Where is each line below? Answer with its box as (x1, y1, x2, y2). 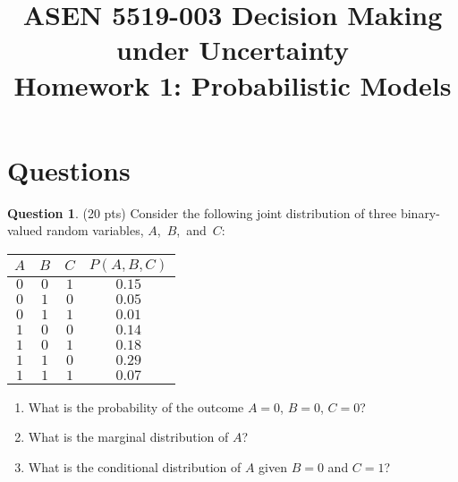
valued (7, 221, 43, 240)
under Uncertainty (115, 31, 350, 68)
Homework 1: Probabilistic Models (13, 66, 452, 103)
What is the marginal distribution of (28, 427, 229, 446)
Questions (7, 151, 131, 188)
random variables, (46, 221, 144, 240)
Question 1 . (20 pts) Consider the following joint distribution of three (7, 203, 397, 222)
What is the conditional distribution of (28, 458, 242, 477)
